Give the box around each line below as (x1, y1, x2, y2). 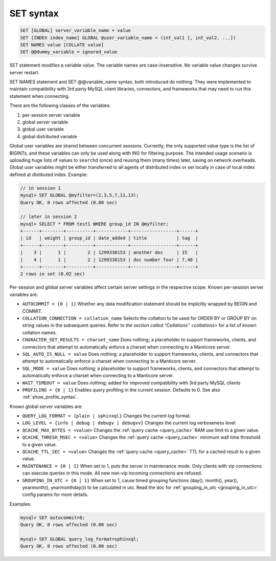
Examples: (9, 501, 32, 507)
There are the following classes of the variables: (9, 102, 111, 109)
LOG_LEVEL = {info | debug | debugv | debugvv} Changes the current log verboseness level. (22, 420, 237, 426)
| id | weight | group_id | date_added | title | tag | (20, 235, 198, 241)
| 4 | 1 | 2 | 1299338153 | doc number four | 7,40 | (20, 256, 198, 263)
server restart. (9, 69, 40, 75)
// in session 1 (20, 185, 61, 191)
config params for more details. (22, 491, 89, 498)
